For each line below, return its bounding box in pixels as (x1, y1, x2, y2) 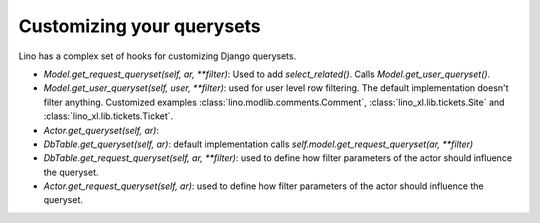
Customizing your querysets (18, 15, 262, 37)
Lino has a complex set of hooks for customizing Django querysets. (18, 50, 297, 62)
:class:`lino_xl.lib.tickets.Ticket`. (43, 110, 174, 122)
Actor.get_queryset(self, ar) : (43, 124, 160, 136)
